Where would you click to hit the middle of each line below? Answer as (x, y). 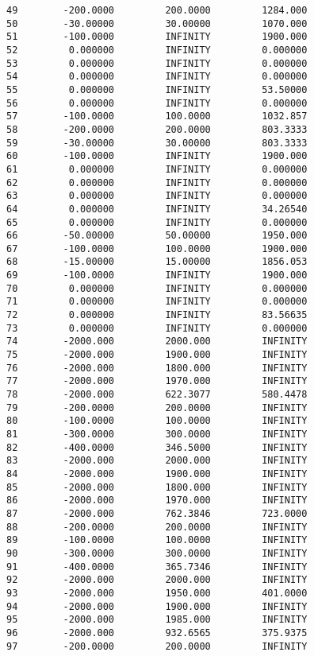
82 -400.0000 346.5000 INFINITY (157, 447)
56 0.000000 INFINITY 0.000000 (157, 103)
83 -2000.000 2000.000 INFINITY (157, 461)
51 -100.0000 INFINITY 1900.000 (157, 37)
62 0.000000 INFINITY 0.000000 (157, 182)
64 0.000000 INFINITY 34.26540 (157, 209)
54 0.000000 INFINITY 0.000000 (157, 77)
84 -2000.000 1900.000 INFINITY (157, 474)
